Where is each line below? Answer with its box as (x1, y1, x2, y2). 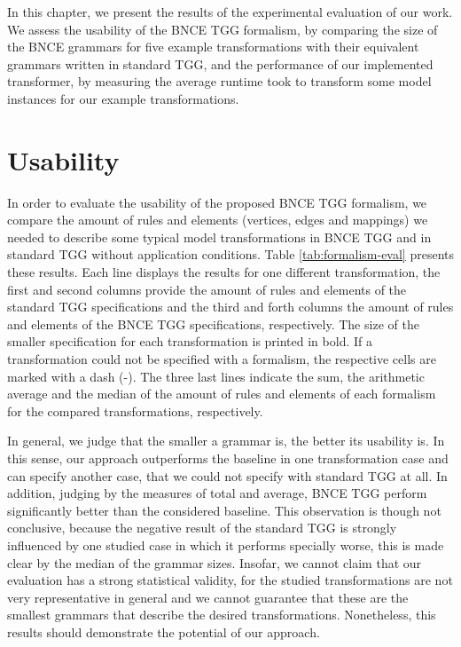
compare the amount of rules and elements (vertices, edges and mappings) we (7, 210, 428, 229)
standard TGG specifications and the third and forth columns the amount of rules (7, 297, 454, 316)
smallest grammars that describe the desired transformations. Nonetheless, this (7, 605, 436, 624)
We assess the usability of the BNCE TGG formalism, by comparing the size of (7, 20, 438, 38)
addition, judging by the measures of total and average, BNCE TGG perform (7, 484, 427, 502)
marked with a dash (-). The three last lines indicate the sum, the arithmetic (7, 367, 425, 385)
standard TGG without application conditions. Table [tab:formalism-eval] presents (7, 245, 454, 264)
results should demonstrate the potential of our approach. (7, 622, 320, 641)
